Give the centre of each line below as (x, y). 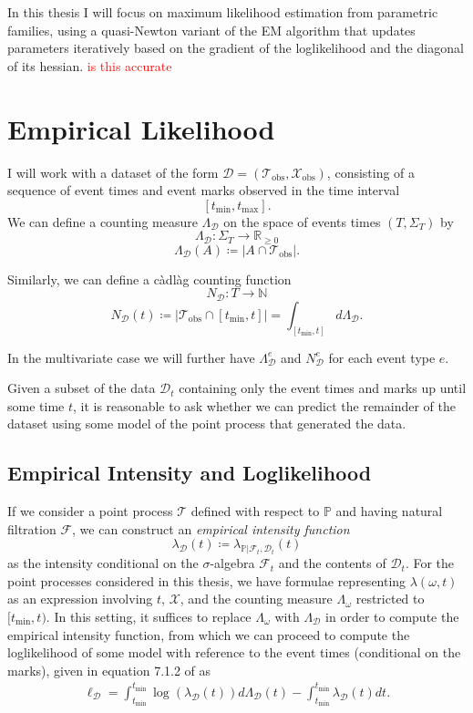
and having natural (389, 511)
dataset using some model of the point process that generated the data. (207, 424)
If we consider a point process (90, 511)
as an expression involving (80, 599)
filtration (32, 528)
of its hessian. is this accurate (90, 65)
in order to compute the (392, 616)
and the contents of (332, 563)
